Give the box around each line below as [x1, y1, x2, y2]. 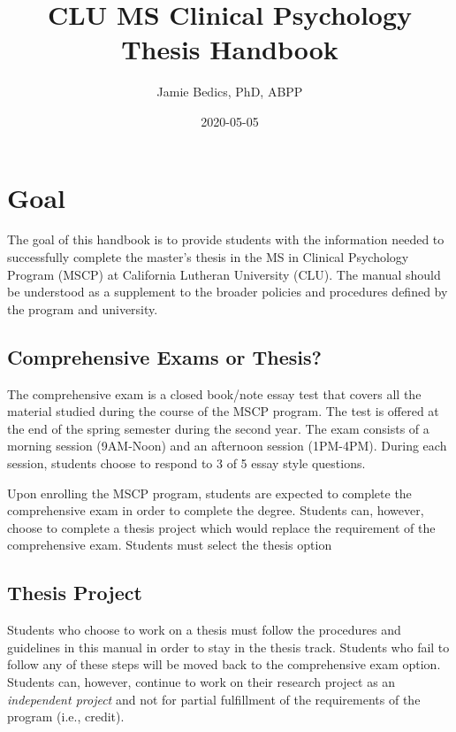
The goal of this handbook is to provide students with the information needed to [7, 230, 445, 249]
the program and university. [7, 299, 158, 318]
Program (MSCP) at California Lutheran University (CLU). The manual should [7, 265, 441, 283]
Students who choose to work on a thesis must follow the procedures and [7, 620, 401, 639]
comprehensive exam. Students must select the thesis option [7, 536, 332, 554]
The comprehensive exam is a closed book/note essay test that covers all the [7, 384, 422, 403]
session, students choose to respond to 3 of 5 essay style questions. [7, 453, 366, 472]
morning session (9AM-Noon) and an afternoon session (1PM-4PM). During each [7, 436, 447, 455]
